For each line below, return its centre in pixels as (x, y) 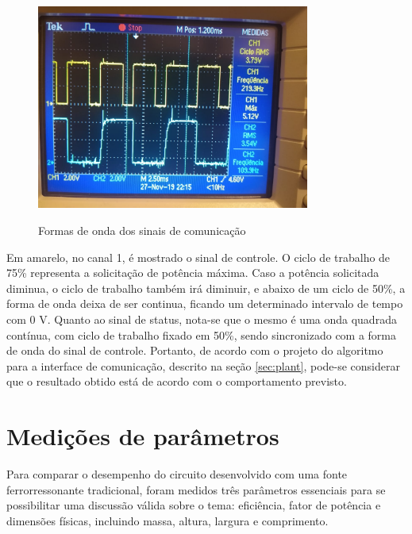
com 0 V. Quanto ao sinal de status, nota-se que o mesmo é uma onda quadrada (202, 319)
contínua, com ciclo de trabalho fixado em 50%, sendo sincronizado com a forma (202, 334)
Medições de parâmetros (143, 436)
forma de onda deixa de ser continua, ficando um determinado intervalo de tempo (205, 303)
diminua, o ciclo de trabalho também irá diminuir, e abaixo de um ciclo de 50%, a (206, 288)
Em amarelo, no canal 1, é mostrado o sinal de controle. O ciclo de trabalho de (198, 257)
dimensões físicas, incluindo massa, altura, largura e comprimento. (167, 520)
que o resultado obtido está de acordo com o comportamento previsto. (177, 381)
